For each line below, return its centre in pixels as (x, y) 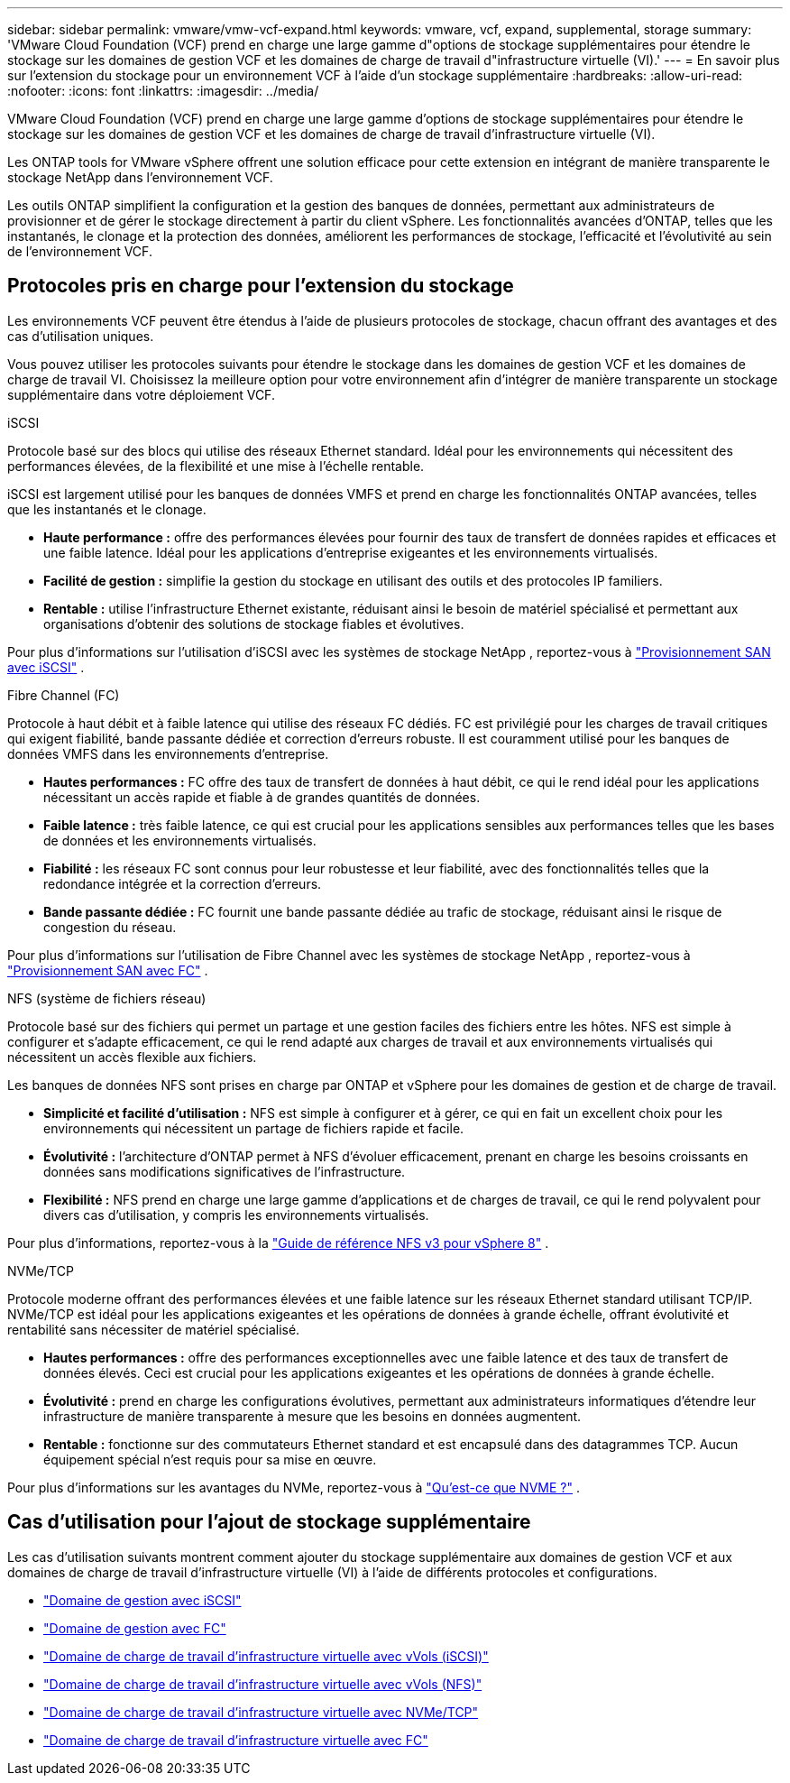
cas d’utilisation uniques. (81, 336)
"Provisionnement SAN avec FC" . (108, 970)
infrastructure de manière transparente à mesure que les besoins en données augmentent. (312, 1416)
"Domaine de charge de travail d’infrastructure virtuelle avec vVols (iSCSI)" (266, 1656)
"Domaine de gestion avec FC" (135, 1628)
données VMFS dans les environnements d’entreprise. (168, 753)
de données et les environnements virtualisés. (180, 840)
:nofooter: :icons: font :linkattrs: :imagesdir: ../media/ (163, 91)
